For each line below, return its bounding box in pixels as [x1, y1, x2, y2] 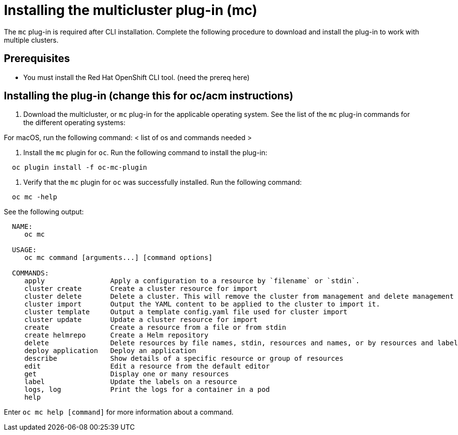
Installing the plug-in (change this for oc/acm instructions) [4, 90, 294, 102]
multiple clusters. [4, 35, 59, 44]
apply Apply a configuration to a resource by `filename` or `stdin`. [24, 277, 360, 285]
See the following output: [4, 208, 84, 216]
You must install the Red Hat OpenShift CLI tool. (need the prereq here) [23, 73, 250, 81]
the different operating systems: [23, 118, 126, 127]
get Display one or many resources [24, 370, 229, 378]
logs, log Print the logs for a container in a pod [24, 386, 270, 394]
